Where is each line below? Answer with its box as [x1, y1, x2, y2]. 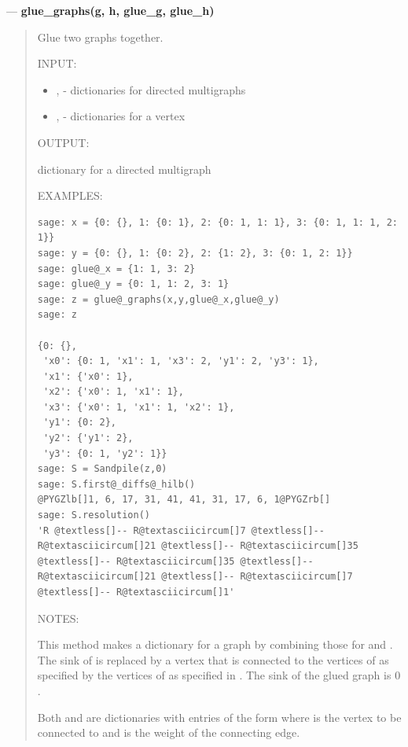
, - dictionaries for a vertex [56, 108, 186, 124]
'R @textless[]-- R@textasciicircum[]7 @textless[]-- [37, 524, 325, 536]
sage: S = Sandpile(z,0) [37, 463, 167, 475]
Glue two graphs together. [37, 28, 164, 45]
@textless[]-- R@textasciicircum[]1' [37, 587, 235, 598]
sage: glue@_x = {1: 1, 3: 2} [37, 263, 196, 274]
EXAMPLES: [37, 187, 103, 204]
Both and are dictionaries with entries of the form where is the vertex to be [37, 708, 402, 725]
